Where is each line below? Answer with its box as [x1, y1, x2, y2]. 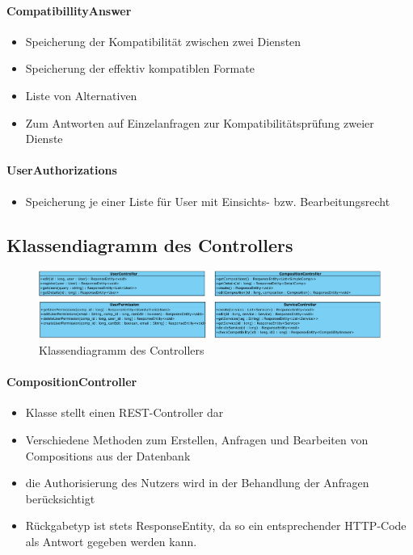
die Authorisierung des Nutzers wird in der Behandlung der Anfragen [25, 474, 369, 491]
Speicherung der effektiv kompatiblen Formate [25, 60, 255, 77]
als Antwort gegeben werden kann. [25, 533, 197, 550]
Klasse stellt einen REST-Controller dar [25, 404, 224, 421]
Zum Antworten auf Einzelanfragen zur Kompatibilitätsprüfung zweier [25, 114, 374, 131]
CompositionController [6, 373, 137, 390]
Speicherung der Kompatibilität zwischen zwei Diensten [25, 32, 301, 49]
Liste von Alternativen [25, 86, 137, 103]
